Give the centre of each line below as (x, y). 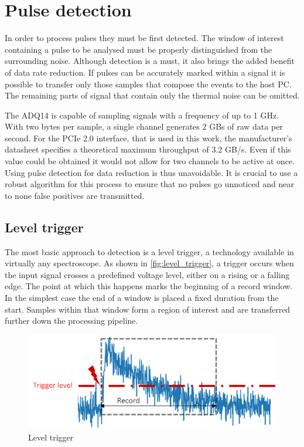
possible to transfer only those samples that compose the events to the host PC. (148, 84)
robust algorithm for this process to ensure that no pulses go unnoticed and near (149, 184)
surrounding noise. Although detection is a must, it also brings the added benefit (150, 61)
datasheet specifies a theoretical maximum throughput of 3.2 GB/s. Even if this (148, 149)
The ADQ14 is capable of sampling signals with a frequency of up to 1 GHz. (142, 115)
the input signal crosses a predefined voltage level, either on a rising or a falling (147, 274)
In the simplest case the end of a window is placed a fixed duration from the (142, 298)
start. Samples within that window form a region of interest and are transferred (148, 309)
